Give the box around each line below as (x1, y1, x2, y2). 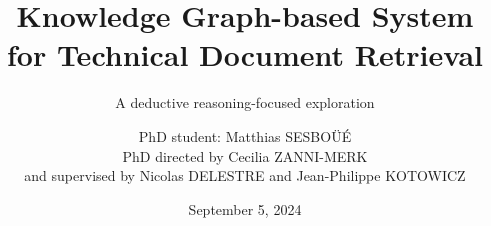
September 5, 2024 (188, 198, 302, 219)
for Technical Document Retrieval (6, 34, 484, 75)
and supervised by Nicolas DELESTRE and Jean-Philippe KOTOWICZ (24, 165, 466, 186)
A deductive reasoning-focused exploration (115, 92, 375, 113)
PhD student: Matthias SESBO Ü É (138, 125, 352, 146)
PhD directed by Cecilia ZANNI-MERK (122, 145, 368, 166)
